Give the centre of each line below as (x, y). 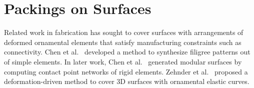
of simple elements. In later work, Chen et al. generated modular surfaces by (123, 61)
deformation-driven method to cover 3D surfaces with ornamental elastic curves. (127, 81)
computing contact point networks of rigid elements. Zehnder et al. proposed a (126, 71)
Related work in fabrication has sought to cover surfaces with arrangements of (124, 32)
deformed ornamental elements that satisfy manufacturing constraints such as (123, 42)
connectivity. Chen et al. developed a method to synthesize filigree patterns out (127, 52)
